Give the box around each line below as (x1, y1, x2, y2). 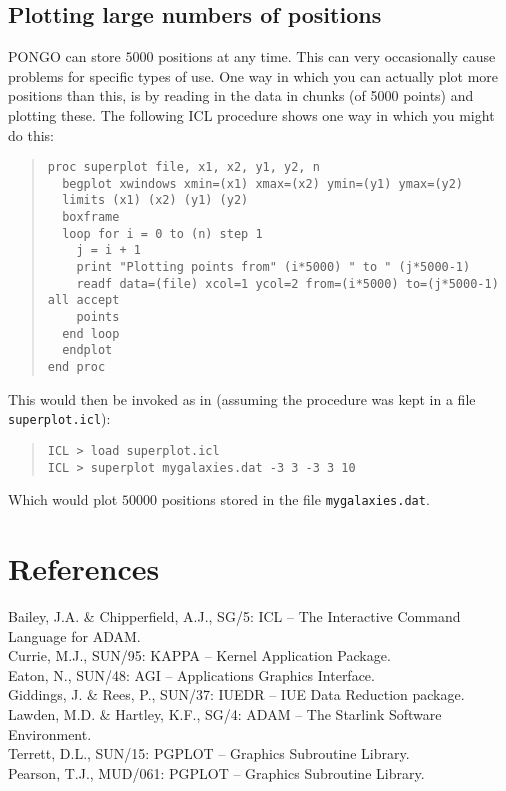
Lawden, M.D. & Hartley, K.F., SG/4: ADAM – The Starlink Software (8, 704, 442, 725)
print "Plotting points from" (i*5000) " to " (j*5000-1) (76, 260, 471, 275)
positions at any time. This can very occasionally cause (158, 46, 496, 67)
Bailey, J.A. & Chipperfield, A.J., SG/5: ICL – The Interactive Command (8, 606, 461, 627)
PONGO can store (8, 46, 121, 67)
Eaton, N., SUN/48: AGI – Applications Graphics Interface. (8, 664, 375, 685)
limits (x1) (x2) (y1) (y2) (62, 193, 249, 208)
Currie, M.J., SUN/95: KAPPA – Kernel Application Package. (8, 645, 391, 666)
